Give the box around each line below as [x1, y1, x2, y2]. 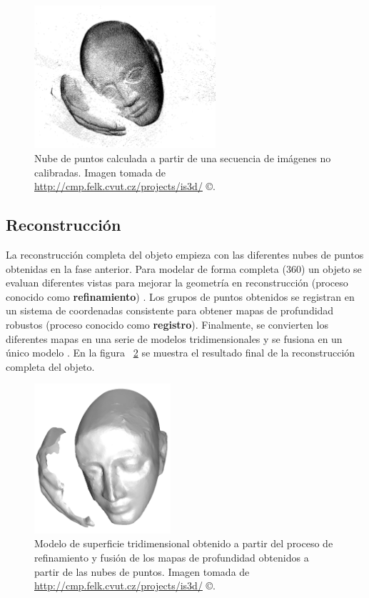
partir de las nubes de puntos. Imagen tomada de [34, 564, 250, 579]
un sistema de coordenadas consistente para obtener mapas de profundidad [6, 303, 334, 318]
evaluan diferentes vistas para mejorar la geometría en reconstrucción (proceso [6, 275, 348, 290]
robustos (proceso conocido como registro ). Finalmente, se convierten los [6, 317, 328, 332]
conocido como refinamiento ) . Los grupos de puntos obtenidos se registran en [6, 289, 355, 304]
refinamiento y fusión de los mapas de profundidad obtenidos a [34, 549, 309, 564]
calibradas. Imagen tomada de [34, 164, 166, 179]
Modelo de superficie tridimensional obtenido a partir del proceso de [34, 536, 333, 551]
